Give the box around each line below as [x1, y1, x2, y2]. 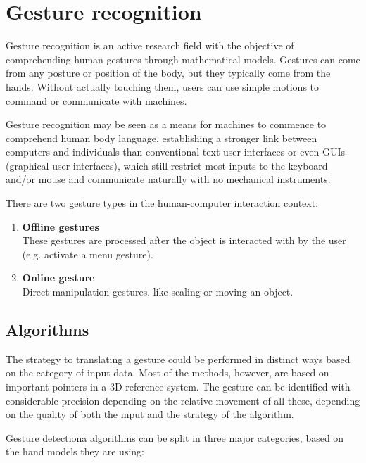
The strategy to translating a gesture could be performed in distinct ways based [6, 351, 351, 366]
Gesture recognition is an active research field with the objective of [6, 38, 294, 53]
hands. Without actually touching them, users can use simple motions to [6, 79, 320, 94]
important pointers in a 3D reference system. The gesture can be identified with [6, 379, 351, 394]
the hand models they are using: [6, 444, 144, 459]
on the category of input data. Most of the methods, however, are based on [6, 365, 329, 380]
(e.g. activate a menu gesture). [22, 246, 153, 261]
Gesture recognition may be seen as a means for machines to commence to [6, 117, 327, 132]
